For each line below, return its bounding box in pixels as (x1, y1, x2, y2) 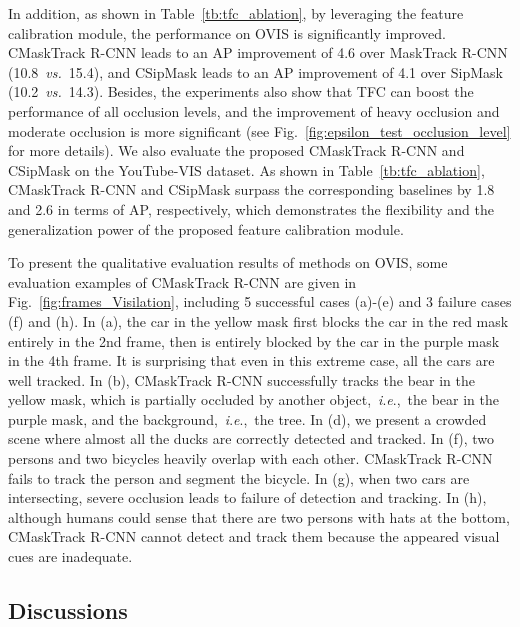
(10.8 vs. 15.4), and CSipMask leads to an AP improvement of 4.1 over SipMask (8, 61, 503, 82)
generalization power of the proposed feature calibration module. (8, 218, 404, 239)
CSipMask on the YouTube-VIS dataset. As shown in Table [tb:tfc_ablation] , (8, 159, 485, 180)
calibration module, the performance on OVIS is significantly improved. (8, 22, 446, 43)
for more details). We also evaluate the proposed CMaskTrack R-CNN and (8, 140, 465, 161)
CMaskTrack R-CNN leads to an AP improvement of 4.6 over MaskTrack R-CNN (8, 42, 508, 63)
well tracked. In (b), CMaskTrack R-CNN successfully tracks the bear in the (8, 369, 475, 390)
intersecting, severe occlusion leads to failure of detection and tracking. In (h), (8, 487, 487, 508)
